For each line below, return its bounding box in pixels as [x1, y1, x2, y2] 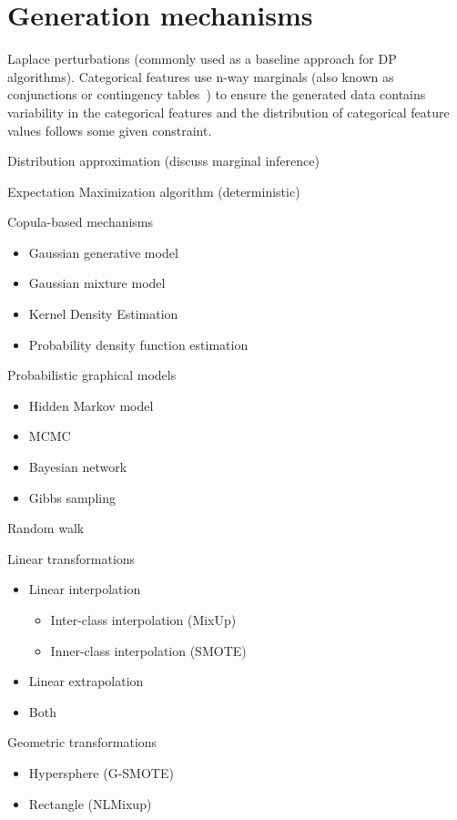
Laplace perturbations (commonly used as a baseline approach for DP [7, 49, 397, 68]
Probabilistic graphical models [7, 365, 177, 384]
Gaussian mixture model [28, 273, 166, 292]
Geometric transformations [7, 733, 157, 752]
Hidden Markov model [28, 395, 154, 415]
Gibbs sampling [28, 487, 116, 507]
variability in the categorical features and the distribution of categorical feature [7, 102, 450, 121]
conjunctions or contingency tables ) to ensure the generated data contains [7, 85, 426, 104]
